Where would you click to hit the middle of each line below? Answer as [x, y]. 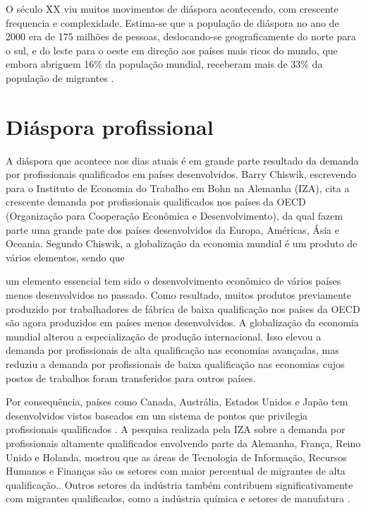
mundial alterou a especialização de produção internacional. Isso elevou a [164, 336]
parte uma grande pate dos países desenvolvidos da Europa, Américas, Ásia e [172, 229]
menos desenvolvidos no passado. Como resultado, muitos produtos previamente [178, 295]
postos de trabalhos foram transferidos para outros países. [131, 378]
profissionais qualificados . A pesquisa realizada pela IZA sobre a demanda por [176, 429]
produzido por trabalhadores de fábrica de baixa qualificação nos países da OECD [183, 308]
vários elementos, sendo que [65, 257]
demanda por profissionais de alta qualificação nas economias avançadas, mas [172, 350]
